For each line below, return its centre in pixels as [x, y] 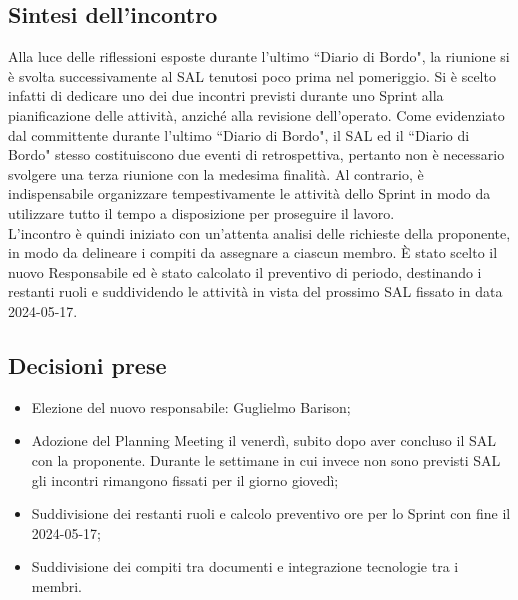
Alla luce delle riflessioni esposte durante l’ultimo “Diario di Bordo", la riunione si [259, 56]
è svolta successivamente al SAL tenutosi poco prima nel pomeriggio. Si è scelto [252, 75]
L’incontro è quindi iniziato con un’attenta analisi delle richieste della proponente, [259, 232]
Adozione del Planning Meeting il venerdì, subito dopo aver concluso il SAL [264, 440]
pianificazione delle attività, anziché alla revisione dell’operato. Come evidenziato [256, 114]
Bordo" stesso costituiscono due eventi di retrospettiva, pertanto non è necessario [256, 154]
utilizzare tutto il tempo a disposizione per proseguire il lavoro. [201, 212]
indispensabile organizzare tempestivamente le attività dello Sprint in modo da [249, 193]
